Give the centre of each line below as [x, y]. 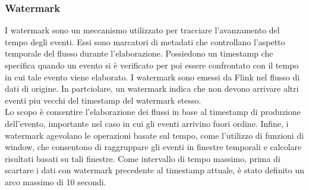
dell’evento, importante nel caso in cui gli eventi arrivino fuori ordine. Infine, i [147, 123]
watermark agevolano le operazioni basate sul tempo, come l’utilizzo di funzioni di [154, 135]
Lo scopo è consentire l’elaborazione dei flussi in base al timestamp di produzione [153, 112]
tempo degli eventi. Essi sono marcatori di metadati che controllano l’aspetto [145, 41]
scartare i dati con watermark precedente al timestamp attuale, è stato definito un [154, 170]
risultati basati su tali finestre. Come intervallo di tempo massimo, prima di [143, 158]
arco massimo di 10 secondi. [56, 181]
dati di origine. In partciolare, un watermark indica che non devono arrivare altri [152, 88]
